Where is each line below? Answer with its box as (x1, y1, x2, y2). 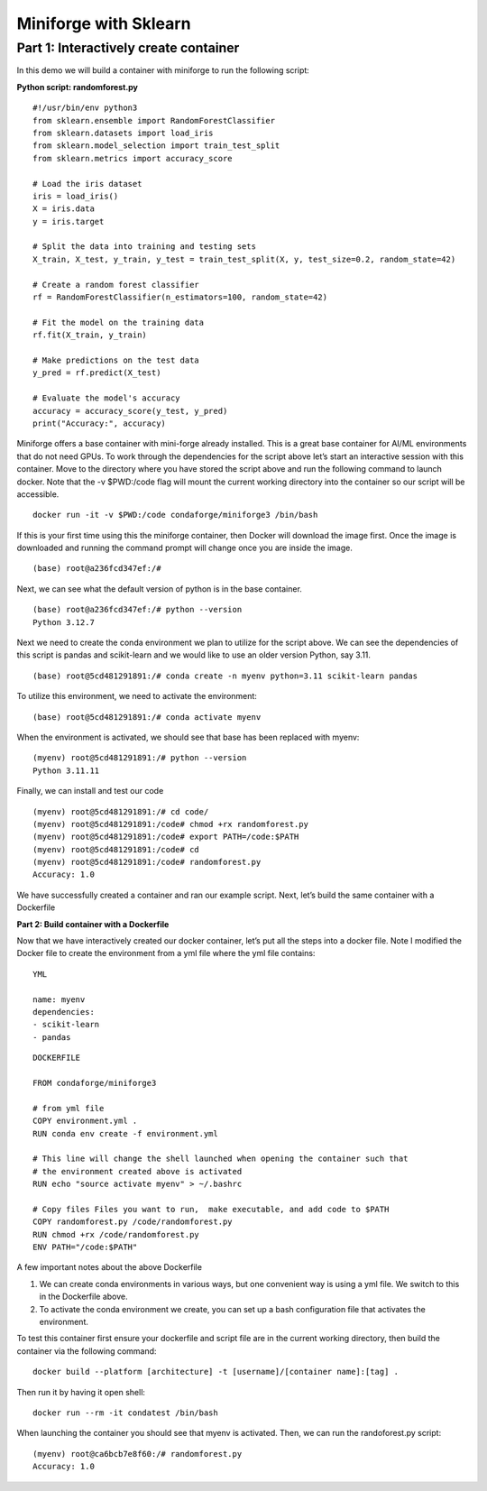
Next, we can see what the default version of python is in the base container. (16, 583, 302, 594)
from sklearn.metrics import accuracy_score (32, 153, 234, 163)
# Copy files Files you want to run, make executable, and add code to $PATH (32, 1204, 390, 1214)
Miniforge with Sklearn (16, 14, 191, 33)
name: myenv (32, 994, 86, 1005)
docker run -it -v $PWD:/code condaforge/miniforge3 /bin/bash (32, 510, 318, 520)
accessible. (16, 488, 60, 500)
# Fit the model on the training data (32, 317, 205, 327)
